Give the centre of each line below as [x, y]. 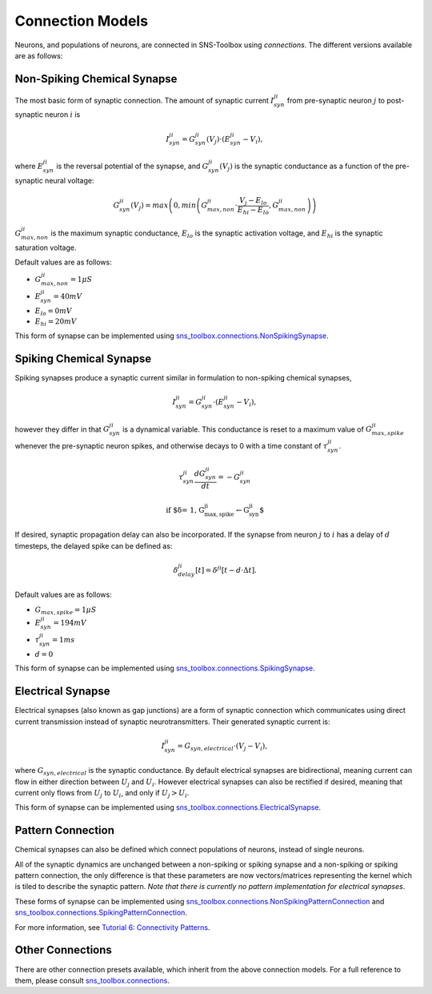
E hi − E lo [253, 211]
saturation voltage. [46, 247]
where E [29, 166]
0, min [185, 205]
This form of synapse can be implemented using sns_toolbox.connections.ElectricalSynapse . [168, 807]
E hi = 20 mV [56, 323]
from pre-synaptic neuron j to [336, 100]
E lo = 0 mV [53, 312]
